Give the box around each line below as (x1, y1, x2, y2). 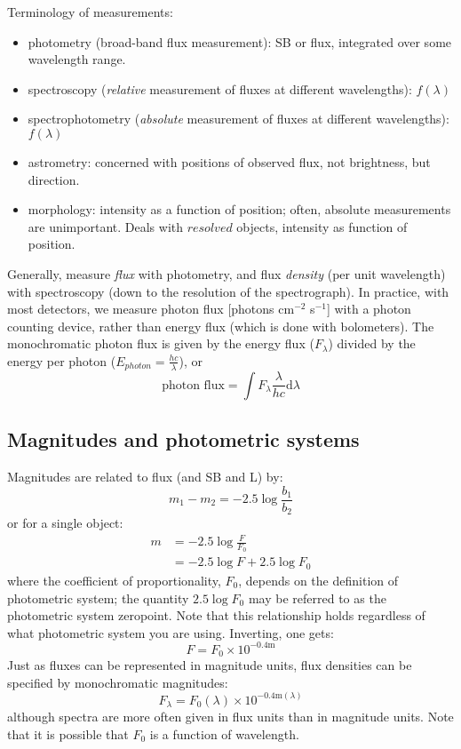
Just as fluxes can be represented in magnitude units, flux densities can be (7, 656, 412, 674)
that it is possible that (7, 724, 129, 743)
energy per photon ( (7, 351, 116, 370)
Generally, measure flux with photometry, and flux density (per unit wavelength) (7, 264, 446, 283)
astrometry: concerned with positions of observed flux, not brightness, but (28, 152, 431, 171)
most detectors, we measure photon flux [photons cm (7, 299, 295, 318)
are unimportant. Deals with (28, 217, 183, 235)
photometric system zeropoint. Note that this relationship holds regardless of (7, 606, 425, 625)
